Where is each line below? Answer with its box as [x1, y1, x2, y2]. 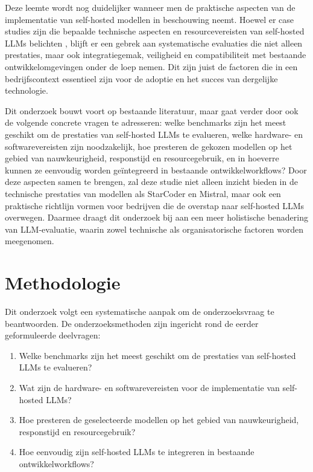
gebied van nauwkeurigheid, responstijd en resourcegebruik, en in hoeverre [5, 152, 279, 164]
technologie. [5, 84, 48, 97]
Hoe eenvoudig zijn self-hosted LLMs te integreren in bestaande [19, 445, 255, 458]
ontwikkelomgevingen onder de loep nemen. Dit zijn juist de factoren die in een [5, 60, 298, 73]
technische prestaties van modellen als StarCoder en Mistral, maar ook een [5, 187, 281, 199]
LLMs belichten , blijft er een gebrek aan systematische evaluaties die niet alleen [5, 36, 303, 49]
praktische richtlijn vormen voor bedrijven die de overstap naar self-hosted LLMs [5, 199, 305, 212]
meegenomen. [5, 234, 54, 247]
